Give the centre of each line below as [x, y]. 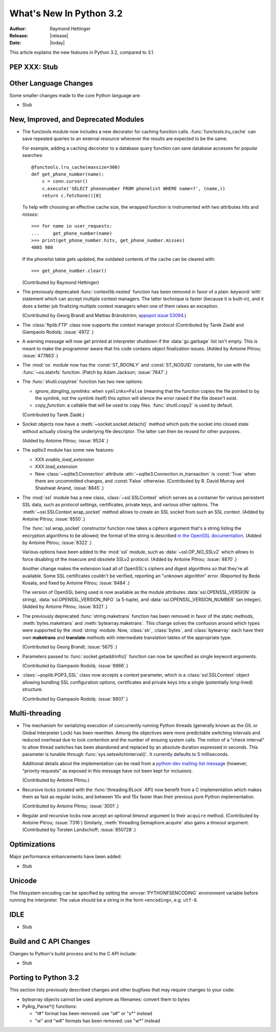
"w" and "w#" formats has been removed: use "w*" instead [98, 1021]
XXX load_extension [56, 467]
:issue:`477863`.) [40, 356]
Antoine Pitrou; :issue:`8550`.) [54, 519]
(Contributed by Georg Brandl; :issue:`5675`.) [70, 647]
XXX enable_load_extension [64, 459]
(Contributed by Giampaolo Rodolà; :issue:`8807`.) [75, 699]
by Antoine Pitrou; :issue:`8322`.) [57, 543]
